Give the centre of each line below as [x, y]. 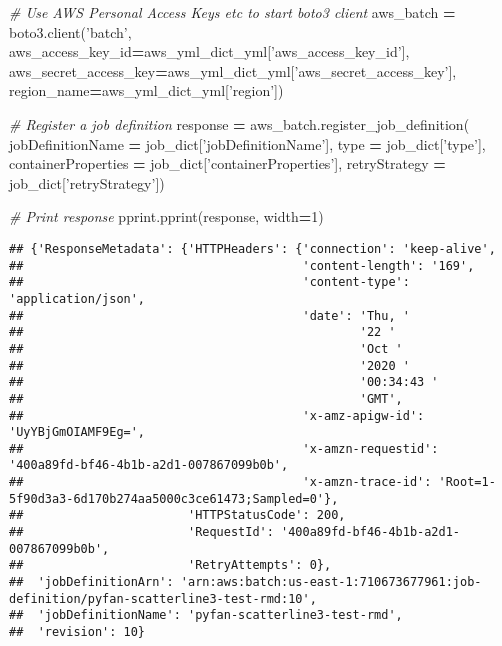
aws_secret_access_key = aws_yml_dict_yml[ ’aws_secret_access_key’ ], [233, 70]
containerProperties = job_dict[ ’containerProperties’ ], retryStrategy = [227, 163]
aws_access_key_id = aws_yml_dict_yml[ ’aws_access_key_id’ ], [209, 51]
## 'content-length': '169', [242, 265]
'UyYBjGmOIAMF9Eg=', [77, 432]
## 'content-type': [209, 282]
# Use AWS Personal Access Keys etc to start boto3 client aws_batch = [232, 12]
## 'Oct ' [206, 348]
